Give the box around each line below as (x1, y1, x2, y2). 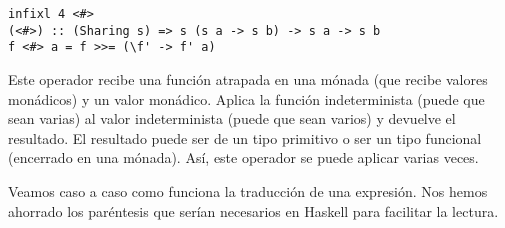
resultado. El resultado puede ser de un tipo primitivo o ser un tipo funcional (8, 127, 482, 148)
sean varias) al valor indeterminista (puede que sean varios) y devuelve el (8, 108, 456, 129)
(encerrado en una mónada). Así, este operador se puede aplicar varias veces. (8, 147, 479, 168)
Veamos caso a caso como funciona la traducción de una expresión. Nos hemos (8, 180, 488, 201)
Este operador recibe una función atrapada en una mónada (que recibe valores (8, 68, 488, 89)
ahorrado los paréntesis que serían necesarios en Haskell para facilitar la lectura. (8, 200, 499, 221)
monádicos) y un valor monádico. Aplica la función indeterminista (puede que (8, 88, 485, 109)
